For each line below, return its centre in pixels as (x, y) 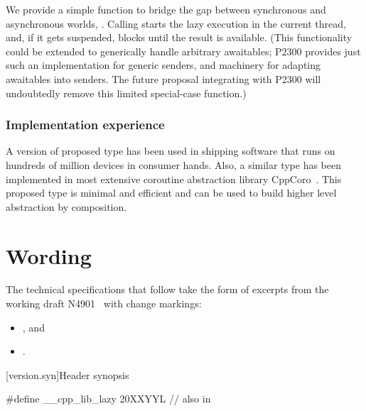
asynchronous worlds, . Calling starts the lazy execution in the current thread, (176, 23)
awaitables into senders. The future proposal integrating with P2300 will (163, 78)
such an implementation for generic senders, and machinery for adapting (163, 65)
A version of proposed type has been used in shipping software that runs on (171, 151)
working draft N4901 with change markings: (104, 303)
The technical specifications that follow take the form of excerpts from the (167, 289)
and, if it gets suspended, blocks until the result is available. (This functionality (179, 37)
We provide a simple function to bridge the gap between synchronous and (166, 9)
